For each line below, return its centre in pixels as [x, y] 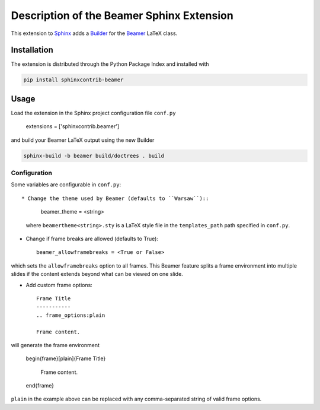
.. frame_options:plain [71, 315]
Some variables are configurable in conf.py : [66, 185]
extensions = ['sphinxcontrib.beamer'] [73, 126]
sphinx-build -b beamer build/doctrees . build [94, 155]
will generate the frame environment [55, 345]
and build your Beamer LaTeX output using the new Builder [83, 140]
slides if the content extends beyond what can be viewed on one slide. [97, 274]
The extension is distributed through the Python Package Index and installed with [110, 64]
